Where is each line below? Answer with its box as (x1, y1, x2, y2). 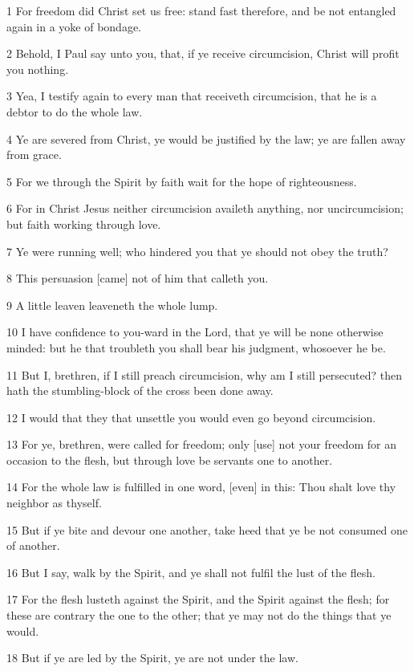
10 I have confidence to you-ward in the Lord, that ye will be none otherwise (6, 323, 384, 340)
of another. (6, 537, 60, 554)
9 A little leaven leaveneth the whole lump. (6, 296, 218, 313)
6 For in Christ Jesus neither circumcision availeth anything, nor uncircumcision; (6, 200, 404, 217)
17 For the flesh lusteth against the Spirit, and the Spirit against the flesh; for (6, 591, 390, 608)
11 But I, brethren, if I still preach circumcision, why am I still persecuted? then (6, 366, 403, 383)
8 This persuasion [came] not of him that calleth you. (6, 270, 269, 287)
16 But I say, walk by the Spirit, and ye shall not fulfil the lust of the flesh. (6, 563, 375, 580)
